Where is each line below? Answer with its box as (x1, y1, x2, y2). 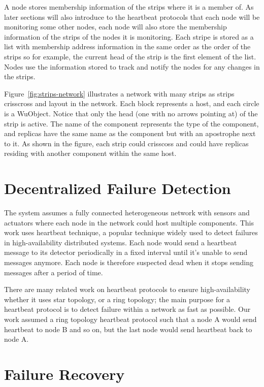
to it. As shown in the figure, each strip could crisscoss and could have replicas (4, 138, 249, 148)
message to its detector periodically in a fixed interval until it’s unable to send (4, 247, 248, 257)
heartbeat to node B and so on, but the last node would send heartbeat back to (4, 324, 252, 334)
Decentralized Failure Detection (4, 178, 231, 199)
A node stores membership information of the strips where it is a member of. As (4, 2, 254, 12)
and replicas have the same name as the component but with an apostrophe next (4, 128, 256, 139)
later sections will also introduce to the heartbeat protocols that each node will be (4, 11, 260, 22)
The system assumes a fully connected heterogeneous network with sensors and (4, 207, 250, 218)
